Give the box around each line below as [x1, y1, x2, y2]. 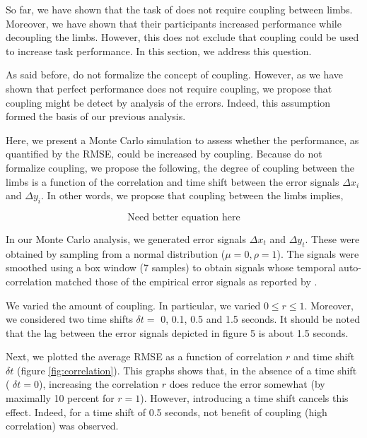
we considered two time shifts [6, 312, 133, 326]
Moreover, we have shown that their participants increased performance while [6, 16, 342, 30]
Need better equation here [127, 212, 240, 223]
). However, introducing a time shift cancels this [140, 391, 349, 406]
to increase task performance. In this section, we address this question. [6, 43, 312, 58]
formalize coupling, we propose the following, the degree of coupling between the [6, 160, 354, 174]
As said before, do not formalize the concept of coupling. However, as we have [6, 67, 344, 82]
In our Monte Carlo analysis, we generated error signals [6, 231, 247, 246]
